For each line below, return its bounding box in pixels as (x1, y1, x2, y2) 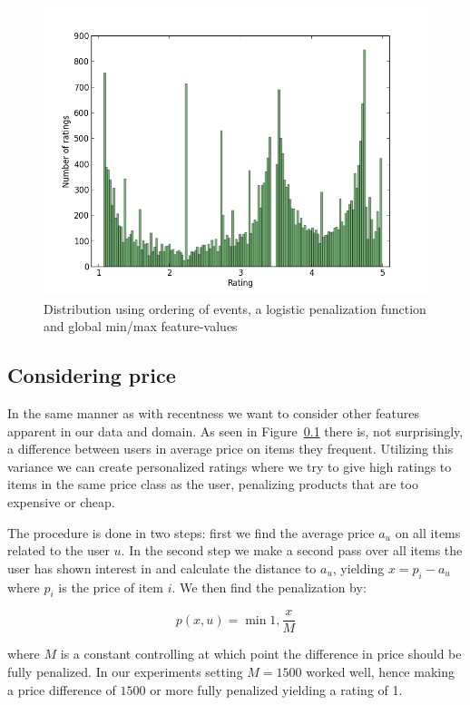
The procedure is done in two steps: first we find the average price (7, 523, 375, 542)
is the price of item (58, 577, 163, 596)
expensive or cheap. (7, 492, 115, 511)
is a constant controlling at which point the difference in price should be (60, 644, 462, 663)
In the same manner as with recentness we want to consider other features (7, 403, 420, 422)
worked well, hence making (306, 661, 455, 681)
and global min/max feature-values (44, 317, 238, 336)
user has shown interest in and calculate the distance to (7, 558, 317, 577)
